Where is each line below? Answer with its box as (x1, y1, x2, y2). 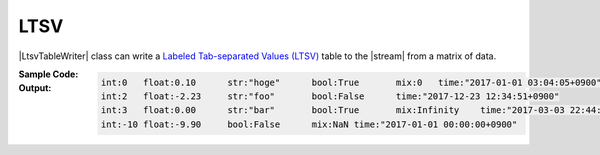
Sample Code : (18, 68, 79, 80)
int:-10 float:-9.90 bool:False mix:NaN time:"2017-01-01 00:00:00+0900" (100, 118, 518, 130)
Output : (18, 82, 52, 94)
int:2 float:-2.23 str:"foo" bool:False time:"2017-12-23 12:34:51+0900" (100, 90, 560, 102)
